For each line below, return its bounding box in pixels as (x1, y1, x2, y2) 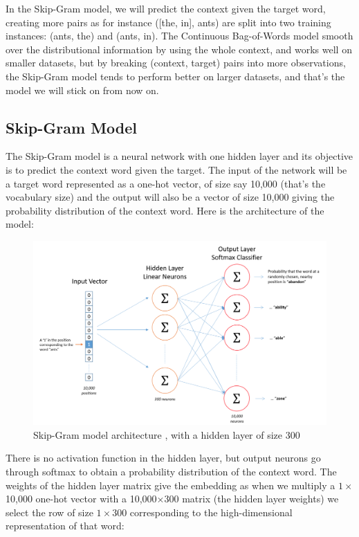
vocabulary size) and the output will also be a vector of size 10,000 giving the (6, 190, 335, 204)
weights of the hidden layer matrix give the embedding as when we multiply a (6, 477, 335, 492)
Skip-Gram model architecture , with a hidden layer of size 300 (33, 427, 300, 442)
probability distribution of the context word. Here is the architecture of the (6, 203, 324, 217)
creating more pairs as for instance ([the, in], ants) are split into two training (6, 15, 331, 29)
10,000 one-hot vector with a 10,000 (6, 491, 157, 506)
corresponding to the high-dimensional (129, 504, 293, 519)
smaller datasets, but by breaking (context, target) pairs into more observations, (6, 55, 346, 70)
